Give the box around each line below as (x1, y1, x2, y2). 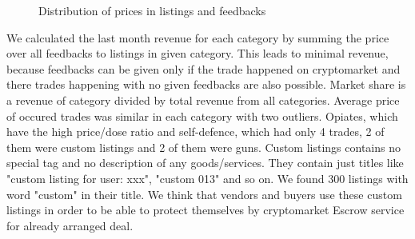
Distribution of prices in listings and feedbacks (38, 2, 266, 18)
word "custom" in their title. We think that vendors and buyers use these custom (6, 185, 402, 202)
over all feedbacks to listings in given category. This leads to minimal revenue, (6, 45, 389, 62)
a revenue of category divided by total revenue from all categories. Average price (6, 91, 400, 108)
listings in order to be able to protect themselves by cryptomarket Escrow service (6, 201, 405, 218)
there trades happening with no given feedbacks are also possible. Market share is (6, 76, 406, 93)
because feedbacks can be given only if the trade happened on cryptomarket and (6, 60, 401, 77)
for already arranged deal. (6, 217, 134, 233)
